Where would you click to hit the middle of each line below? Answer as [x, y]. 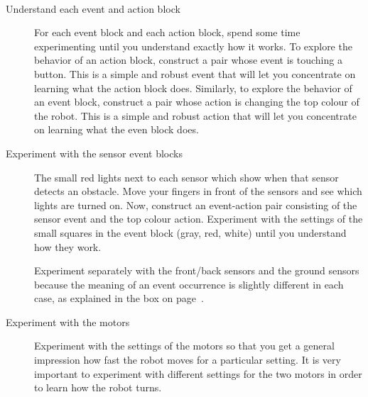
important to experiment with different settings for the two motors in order [198, 373]
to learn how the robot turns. [98, 387]
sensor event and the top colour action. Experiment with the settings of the [199, 219]
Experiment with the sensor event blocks [94, 153]
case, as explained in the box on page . [119, 298]
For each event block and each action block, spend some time [167, 32]
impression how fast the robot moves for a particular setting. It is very [188, 360]
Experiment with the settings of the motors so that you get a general [184, 346]
